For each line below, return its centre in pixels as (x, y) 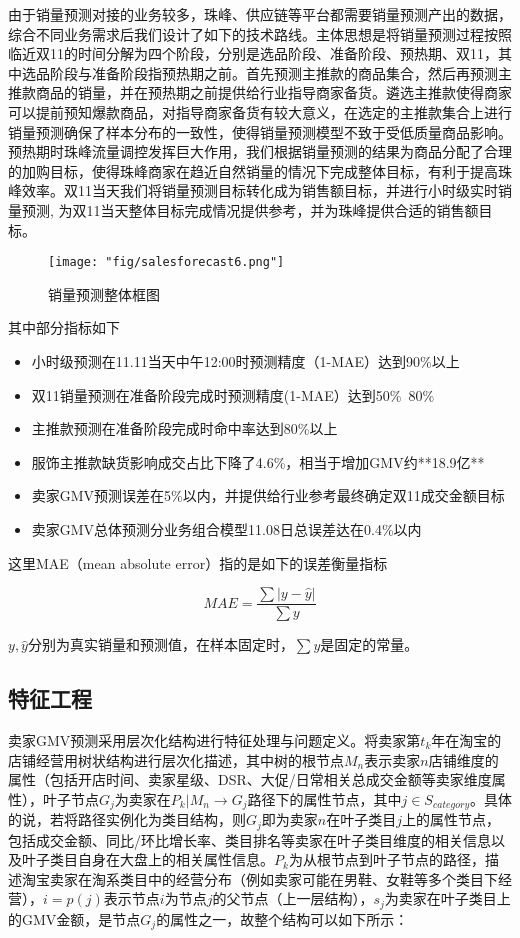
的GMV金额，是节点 (74, 918)
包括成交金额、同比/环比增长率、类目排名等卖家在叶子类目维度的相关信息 (249, 839)
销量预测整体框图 (104, 293)
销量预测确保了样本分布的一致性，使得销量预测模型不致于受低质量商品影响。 (260, 131)
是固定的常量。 (369, 644)
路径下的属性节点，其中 (324, 798)
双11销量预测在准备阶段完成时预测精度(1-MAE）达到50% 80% (233, 394)
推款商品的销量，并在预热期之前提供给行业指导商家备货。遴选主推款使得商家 (260, 92)
